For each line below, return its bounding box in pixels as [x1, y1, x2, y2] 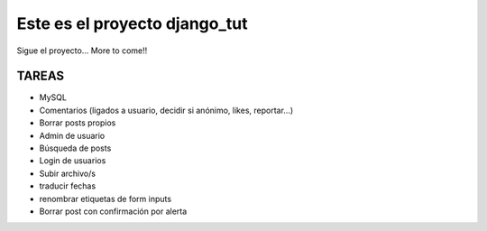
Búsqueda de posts [39, 143, 112, 153]
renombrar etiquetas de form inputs [39, 193, 171, 204]
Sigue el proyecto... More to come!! [16, 45, 148, 56]
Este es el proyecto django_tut [16, 14, 248, 33]
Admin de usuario [39, 130, 106, 141]
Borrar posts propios [39, 117, 116, 128]
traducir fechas [39, 180, 96, 191]
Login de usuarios [39, 155, 106, 166]
